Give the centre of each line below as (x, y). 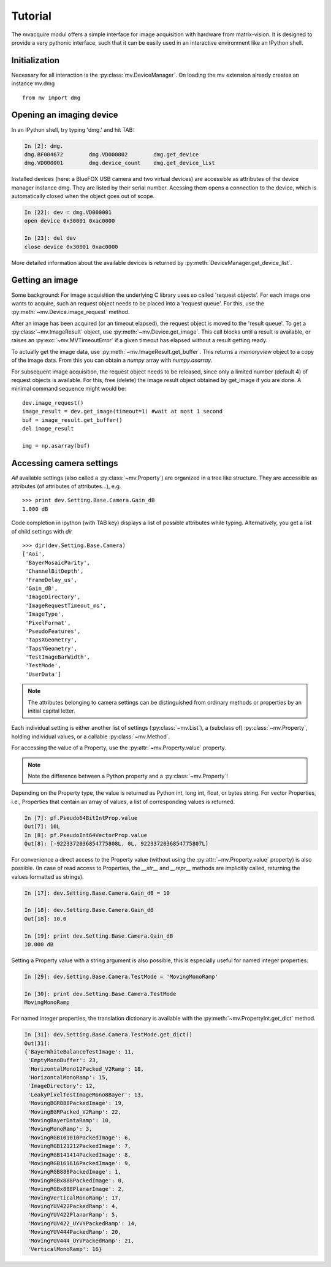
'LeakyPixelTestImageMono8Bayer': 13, (86, 1094)
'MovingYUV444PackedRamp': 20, (75, 1232)
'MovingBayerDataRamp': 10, (70, 1120)
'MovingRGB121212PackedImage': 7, (79, 1146)
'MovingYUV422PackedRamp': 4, (73, 1206)
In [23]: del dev (50, 238)
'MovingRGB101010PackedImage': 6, (79, 1137)
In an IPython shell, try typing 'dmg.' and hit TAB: (73, 129)
